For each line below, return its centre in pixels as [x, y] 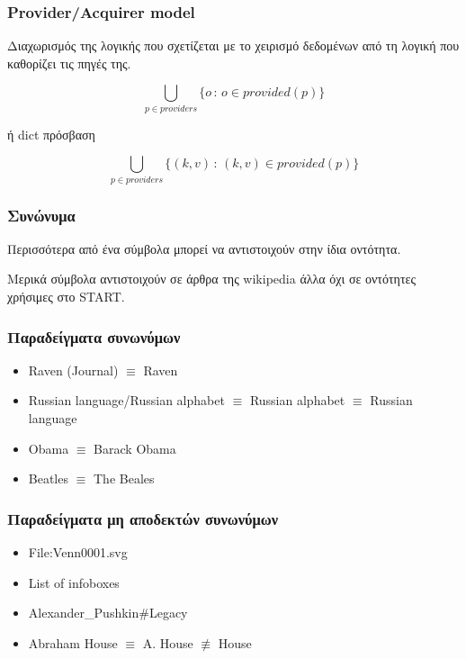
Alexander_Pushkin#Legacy [108, 613]
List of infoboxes [74, 582]
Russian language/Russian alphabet [126, 400]
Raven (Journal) [73, 370]
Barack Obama [135, 448]
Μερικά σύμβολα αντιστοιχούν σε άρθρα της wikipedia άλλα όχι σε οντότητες [211, 279]
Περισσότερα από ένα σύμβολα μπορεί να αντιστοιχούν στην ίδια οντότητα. [204, 248]
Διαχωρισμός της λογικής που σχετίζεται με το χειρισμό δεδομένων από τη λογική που [233, 45]
